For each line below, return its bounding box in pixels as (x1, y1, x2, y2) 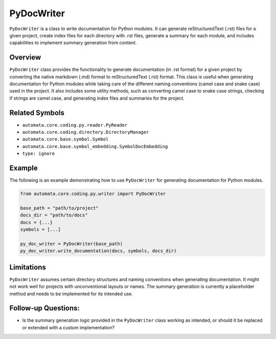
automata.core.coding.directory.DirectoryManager (22, 129, 149, 135)
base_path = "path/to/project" (20, 205, 99, 211)
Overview (9, 53, 41, 62)
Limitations (9, 263, 46, 272)
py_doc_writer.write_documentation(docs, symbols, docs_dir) (20, 248, 177, 254)
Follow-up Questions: (9, 304, 80, 312)
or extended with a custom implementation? (22, 324, 115, 330)
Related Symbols (9, 108, 65, 117)
